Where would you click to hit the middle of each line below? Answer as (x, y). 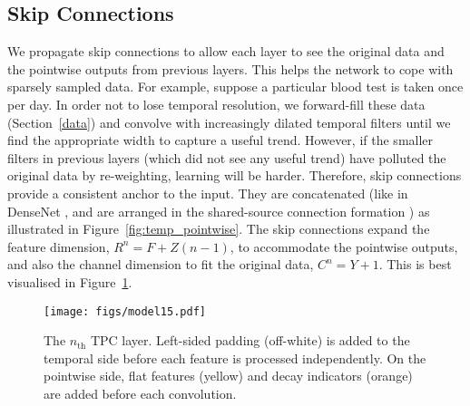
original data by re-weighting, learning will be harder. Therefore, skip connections (235, 175)
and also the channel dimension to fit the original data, (161, 264)
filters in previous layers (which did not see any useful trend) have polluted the (227, 157)
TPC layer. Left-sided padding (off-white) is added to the (250, 340)
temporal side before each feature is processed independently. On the (235, 358)
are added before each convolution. (140, 393)
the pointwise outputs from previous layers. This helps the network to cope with (230, 68)
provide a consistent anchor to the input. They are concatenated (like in (208, 193)
